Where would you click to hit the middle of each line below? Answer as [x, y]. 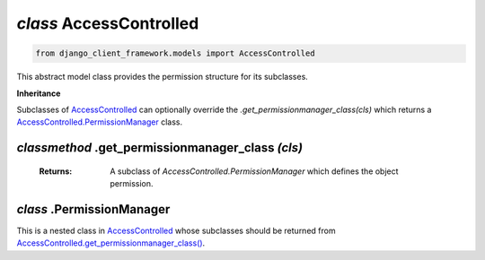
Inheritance [39, 93]
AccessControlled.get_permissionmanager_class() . [111, 243]
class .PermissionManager [93, 209]
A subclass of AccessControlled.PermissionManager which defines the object [254, 171]
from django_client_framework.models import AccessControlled [175, 53]
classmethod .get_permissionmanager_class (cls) [160, 148]
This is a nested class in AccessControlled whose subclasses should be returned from [176, 230]
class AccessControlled [108, 23]
